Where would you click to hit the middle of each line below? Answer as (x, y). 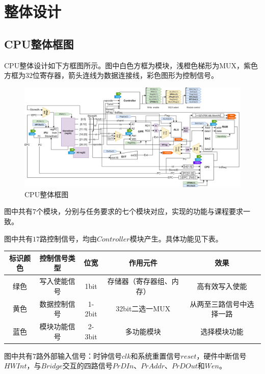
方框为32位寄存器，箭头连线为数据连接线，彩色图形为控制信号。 (111, 75)
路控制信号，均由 (68, 238)
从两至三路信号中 (218, 303)
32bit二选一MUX (143, 309)
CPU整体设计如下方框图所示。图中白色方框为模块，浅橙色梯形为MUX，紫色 (131, 65)
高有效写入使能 (222, 286)
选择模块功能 (222, 331)
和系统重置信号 (156, 355)
